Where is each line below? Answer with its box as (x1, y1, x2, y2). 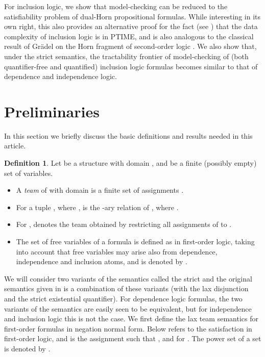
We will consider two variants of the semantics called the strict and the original (4, 273, 252, 284)
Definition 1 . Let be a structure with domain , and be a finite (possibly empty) (4, 158, 257, 168)
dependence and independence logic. (4, 71, 117, 82)
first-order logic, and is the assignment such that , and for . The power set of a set (4, 333, 261, 344)
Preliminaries (4, 100, 100, 121)
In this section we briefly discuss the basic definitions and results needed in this (4, 130, 253, 141)
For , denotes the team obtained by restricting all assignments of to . (16, 219, 232, 229)
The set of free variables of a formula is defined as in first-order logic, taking (16, 236, 255, 247)
